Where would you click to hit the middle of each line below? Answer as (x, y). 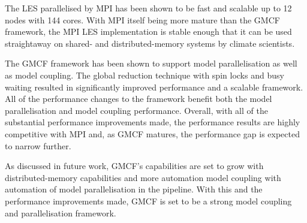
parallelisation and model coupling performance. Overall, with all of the (136, 110)
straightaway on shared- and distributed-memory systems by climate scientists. (150, 43)
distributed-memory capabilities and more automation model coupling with (143, 177)
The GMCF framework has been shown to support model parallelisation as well (151, 63)
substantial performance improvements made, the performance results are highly (153, 122)
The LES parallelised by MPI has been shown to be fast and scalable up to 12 (148, 8)
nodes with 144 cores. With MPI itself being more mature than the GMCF (142, 19)
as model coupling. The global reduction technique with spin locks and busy (145, 75)
